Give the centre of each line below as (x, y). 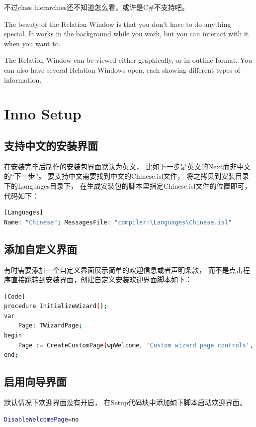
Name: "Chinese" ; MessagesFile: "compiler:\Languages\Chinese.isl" (118, 222)
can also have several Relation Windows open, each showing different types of (122, 69)
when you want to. (32, 43)
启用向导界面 (35, 381)
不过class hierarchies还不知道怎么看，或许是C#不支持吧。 (96, 7)
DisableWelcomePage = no (42, 419)
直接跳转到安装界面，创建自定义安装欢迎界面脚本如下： (101, 279)
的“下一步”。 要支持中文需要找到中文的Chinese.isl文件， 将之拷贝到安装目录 (127, 176)
